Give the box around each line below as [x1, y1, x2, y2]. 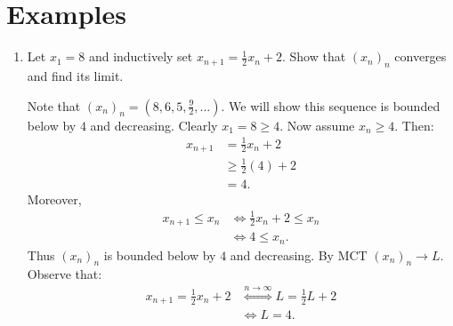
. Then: [394, 115, 434, 134]
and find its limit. [27, 66, 124, 84]
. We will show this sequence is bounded [221, 96, 441, 115]
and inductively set [88, 47, 193, 66]
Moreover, [27, 189, 82, 208]
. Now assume [279, 115, 355, 134]
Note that [27, 96, 81, 115]
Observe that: [27, 265, 102, 283]
